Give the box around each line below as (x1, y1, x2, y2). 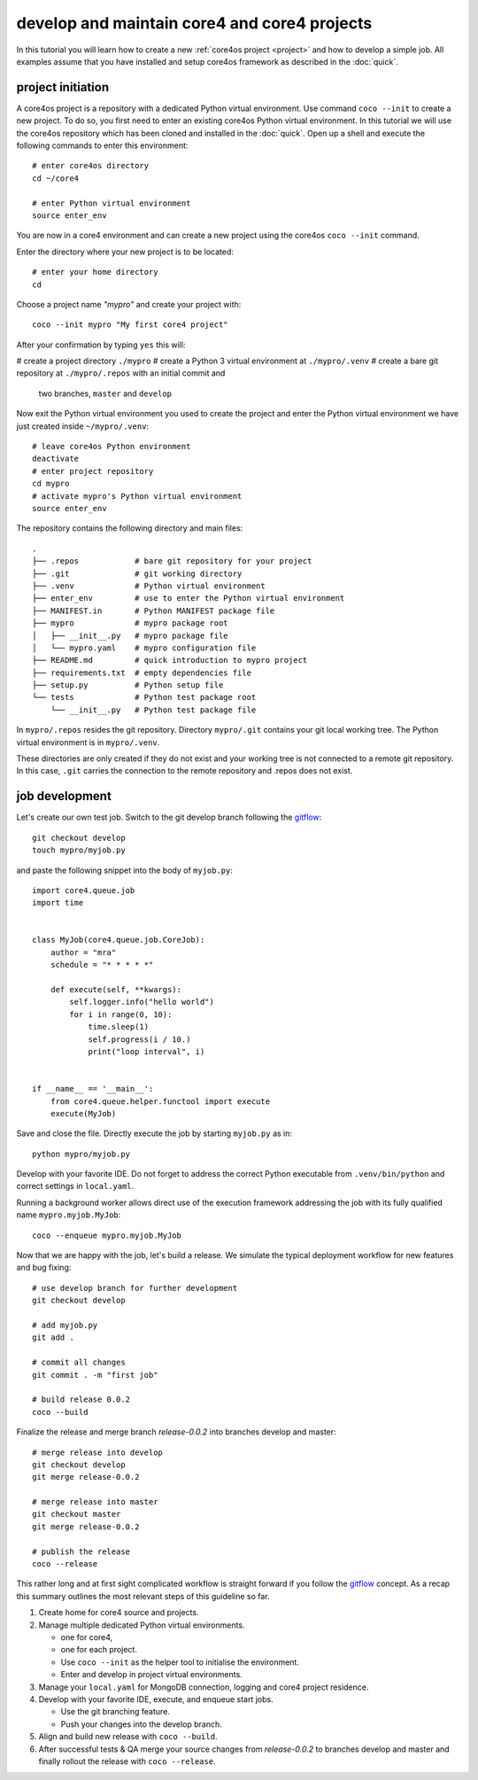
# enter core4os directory (32, 160, 150, 171)
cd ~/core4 (32, 173, 80, 183)
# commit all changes (32, 1357, 126, 1368)
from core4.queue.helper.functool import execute (50, 1096, 270, 1107)
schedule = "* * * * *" (50, 960, 154, 970)
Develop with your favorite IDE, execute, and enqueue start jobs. (38, 1693, 274, 1705)
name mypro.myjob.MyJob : (16, 1209, 121, 1220)
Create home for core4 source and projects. (38, 1607, 199, 1618)
